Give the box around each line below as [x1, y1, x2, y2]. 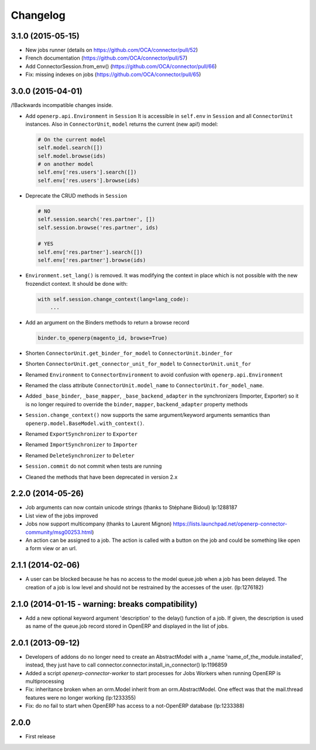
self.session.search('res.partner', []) [37, 216, 155, 223]
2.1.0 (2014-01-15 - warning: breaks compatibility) [11, 599, 198, 609]
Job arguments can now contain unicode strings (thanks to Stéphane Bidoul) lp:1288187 [25, 504, 238, 511]
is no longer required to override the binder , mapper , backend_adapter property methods [25, 400, 248, 407]
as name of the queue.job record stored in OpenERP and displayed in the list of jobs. [25, 623, 229, 630]
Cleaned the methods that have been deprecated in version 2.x [25, 473, 178, 481]
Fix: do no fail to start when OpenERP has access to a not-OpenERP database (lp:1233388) [25, 702, 245, 710]
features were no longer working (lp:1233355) [25, 694, 136, 701]
